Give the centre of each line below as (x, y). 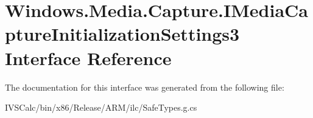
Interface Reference (88, 57)
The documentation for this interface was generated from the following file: (145, 87)
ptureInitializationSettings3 (122, 34)
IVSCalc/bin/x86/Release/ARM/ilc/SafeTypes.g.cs (101, 107)
